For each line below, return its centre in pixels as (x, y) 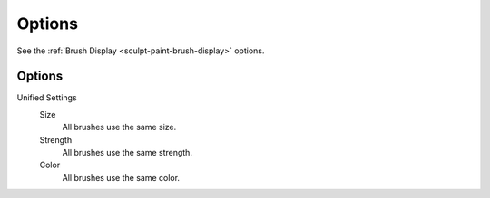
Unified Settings (47, 98)
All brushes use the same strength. (127, 153)
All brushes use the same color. (121, 177)
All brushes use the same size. (119, 127)
